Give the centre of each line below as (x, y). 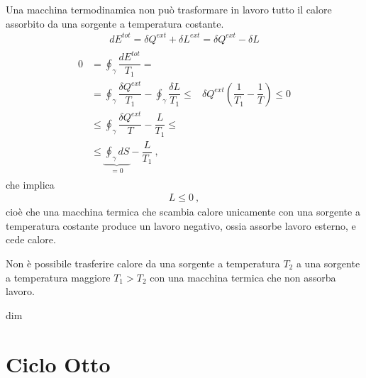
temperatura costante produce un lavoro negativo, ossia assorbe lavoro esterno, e (181, 225)
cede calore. (31, 239)
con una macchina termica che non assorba (243, 277)
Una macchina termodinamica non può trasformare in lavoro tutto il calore (169, 9)
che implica (30, 184)
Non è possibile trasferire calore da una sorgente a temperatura (143, 263)
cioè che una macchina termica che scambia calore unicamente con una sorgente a (183, 212)
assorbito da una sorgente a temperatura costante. (115, 23)
